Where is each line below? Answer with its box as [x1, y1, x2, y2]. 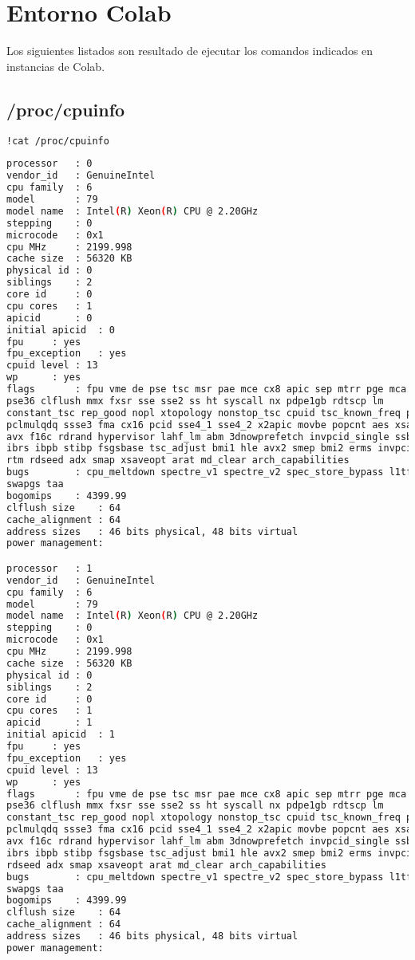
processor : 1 [6, 562, 93, 574]
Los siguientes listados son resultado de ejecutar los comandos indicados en [6, 42, 373, 59]
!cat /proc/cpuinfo [6, 135, 109, 147]
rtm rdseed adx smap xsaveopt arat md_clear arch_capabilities [6, 454, 350, 466]
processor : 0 [6, 158, 93, 170]
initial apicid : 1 [6, 729, 116, 741]
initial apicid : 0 [6, 324, 116, 336]
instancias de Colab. [6, 57, 105, 74]
